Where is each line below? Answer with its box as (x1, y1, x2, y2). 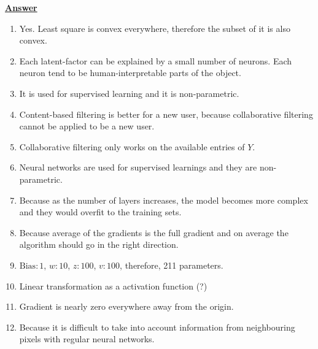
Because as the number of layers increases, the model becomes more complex (19, 193, 308, 206)
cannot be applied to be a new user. (19, 120, 155, 132)
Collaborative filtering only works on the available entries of (19, 140, 245, 153)
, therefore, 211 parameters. (120, 258, 223, 271)
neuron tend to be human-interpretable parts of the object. (19, 66, 241, 79)
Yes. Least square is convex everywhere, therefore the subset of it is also (19, 21, 290, 34)
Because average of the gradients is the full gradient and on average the (19, 226, 289, 239)
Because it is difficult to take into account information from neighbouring (19, 320, 295, 333)
